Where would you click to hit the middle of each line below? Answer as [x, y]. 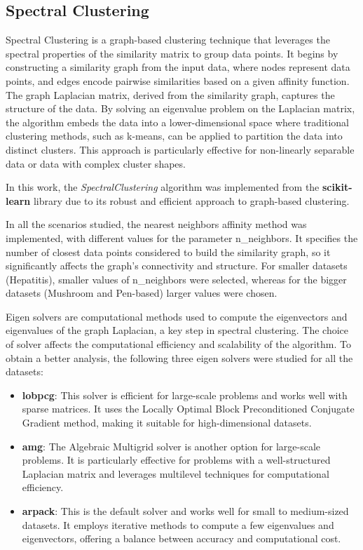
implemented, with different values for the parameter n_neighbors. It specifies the [182, 237]
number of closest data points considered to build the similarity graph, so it [168, 251]
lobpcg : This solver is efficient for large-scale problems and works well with [185, 395]
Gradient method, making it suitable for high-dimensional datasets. [167, 423]
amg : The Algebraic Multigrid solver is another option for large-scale [171, 446]
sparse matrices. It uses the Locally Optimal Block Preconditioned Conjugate [188, 409]
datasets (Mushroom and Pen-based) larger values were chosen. [142, 293]
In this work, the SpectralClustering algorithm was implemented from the [163, 187]
